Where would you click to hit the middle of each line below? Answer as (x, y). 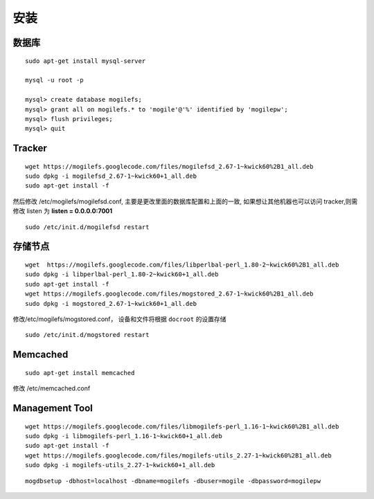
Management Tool (53, 408)
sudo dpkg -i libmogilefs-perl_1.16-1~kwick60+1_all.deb (124, 436)
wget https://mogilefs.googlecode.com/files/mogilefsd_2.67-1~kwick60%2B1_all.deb (169, 166)
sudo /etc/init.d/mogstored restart (87, 335)
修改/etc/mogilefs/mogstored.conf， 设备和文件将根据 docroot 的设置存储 (119, 319)
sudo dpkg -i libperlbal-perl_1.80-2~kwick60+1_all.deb (122, 274)
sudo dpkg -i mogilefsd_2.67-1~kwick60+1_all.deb (111, 176)
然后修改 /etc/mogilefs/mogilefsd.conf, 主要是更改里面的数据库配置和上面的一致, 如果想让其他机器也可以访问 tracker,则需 (185, 201)
